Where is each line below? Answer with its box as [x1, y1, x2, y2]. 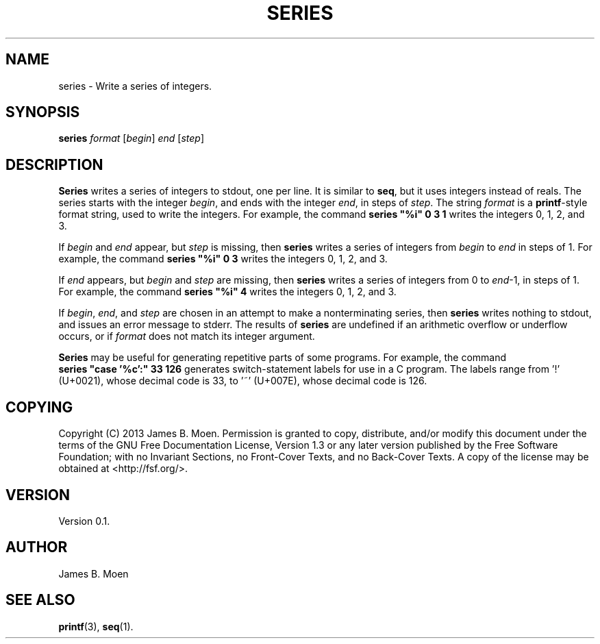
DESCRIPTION [5, 156, 103, 173]
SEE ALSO [5, 591, 75, 609]
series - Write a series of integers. [58, 79, 212, 92]
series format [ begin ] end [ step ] [58, 132, 204, 145]
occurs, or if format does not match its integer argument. [58, 330, 315, 343]
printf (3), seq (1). [58, 620, 134, 632]
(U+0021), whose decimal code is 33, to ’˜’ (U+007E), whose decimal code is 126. [58, 375, 427, 387]
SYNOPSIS [5, 103, 80, 121]
